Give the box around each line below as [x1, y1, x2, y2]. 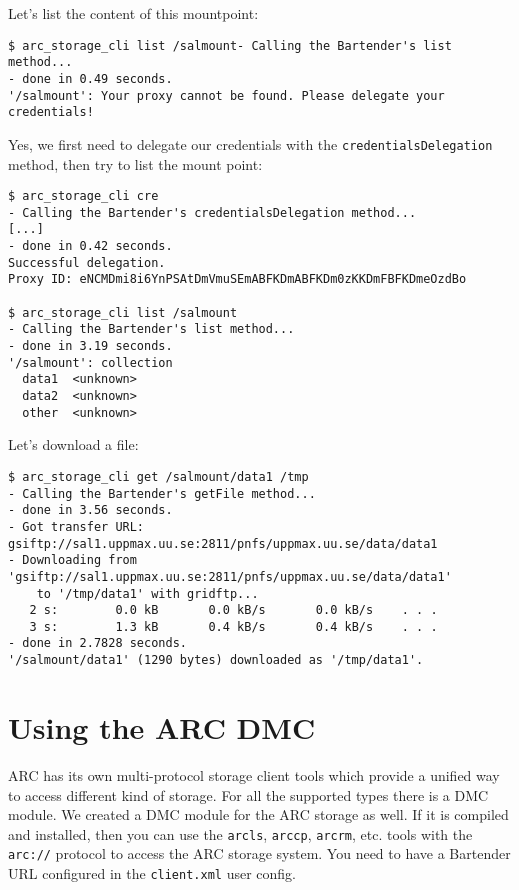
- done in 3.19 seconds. [8, 339, 173, 354]
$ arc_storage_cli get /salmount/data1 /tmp [8, 469, 309, 484]
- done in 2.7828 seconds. [8, 636, 187, 651]
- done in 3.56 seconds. [8, 503, 173, 518]
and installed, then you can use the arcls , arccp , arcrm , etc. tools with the [8, 823, 473, 844]
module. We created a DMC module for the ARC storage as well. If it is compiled [8, 804, 509, 825]
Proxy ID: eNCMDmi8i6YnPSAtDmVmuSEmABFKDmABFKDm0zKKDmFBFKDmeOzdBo [8, 272, 467, 287]
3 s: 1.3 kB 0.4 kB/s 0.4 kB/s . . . [29, 619, 438, 634]
